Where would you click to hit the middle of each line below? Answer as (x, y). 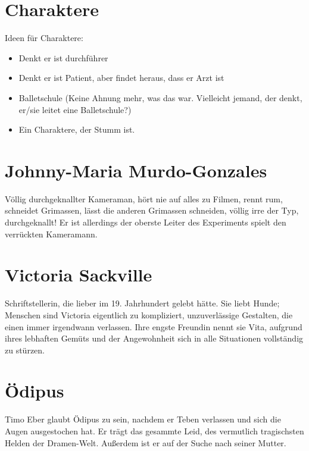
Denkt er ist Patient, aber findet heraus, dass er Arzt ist (121, 78)
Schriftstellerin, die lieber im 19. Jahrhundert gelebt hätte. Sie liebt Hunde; (142, 303)
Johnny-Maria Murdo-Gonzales (136, 170)
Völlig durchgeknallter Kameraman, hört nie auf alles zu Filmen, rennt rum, (144, 198)
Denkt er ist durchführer (63, 57)
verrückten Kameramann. (51, 234)
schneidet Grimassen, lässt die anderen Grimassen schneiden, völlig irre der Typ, (152, 210)
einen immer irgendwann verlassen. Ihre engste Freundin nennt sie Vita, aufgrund (154, 326)
